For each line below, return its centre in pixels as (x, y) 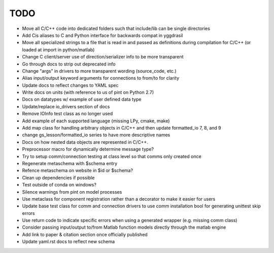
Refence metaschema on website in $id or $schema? (78, 171)
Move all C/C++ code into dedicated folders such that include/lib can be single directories (116, 28)
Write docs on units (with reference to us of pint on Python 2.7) (88, 92)
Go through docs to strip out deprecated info (69, 64)
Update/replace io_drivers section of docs (66, 106)
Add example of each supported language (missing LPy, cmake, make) (96, 121)
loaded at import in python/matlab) (58, 50)
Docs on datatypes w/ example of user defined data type (82, 100)
